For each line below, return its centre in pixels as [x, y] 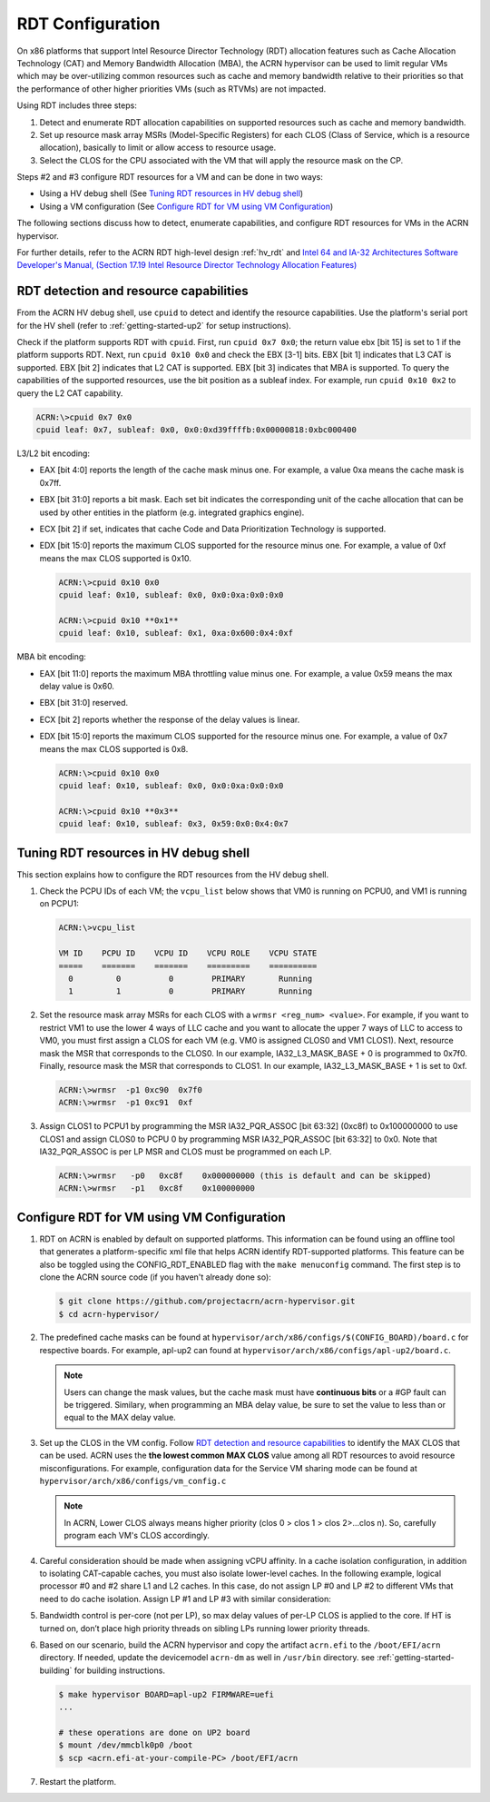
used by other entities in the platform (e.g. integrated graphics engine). [172, 512]
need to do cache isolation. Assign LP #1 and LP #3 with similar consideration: [185, 1599]
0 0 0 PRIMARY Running [191, 979]
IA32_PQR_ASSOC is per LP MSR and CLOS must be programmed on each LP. [186, 1152]
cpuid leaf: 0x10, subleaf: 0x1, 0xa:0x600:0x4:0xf [176, 633]
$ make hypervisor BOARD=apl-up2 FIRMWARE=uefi [166, 1694]
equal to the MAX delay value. [120, 1418]
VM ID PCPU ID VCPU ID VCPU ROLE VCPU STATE [188, 953]
